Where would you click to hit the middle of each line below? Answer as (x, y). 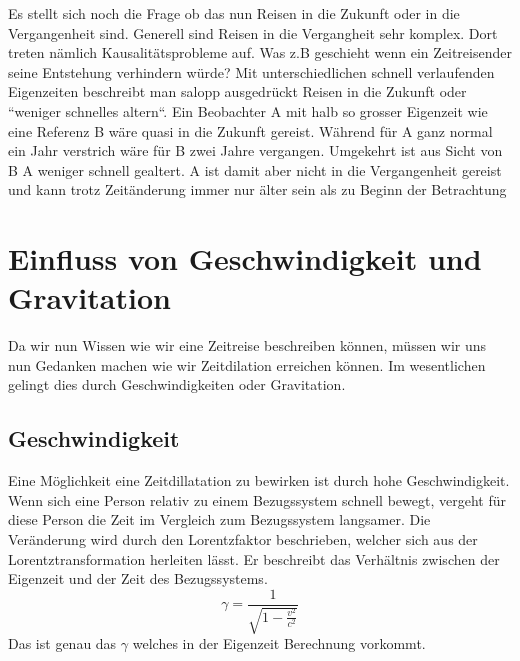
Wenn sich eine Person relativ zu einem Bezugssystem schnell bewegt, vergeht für (257, 499)
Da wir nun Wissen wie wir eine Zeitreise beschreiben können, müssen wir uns (247, 345)
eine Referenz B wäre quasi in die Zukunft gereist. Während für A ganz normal (250, 130)
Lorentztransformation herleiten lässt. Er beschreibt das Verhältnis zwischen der (254, 558)
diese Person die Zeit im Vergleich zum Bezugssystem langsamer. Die (219, 519)
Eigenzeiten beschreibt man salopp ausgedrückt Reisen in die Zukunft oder (237, 91)
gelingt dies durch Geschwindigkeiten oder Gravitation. (177, 384)
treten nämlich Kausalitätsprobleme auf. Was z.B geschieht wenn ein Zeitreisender (260, 52)
